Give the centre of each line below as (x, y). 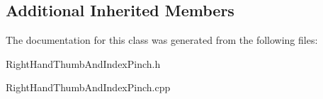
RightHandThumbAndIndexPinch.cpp (88, 87)
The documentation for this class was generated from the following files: (162, 40)
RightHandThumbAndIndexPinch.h (83, 63)
